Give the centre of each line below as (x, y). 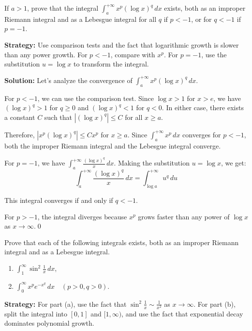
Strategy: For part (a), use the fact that (66, 304)
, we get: (233, 163)
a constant (20, 117)
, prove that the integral (63, 8)
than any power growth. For (46, 54)
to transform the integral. (111, 64)
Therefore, (20, 134)
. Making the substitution (152, 163)
